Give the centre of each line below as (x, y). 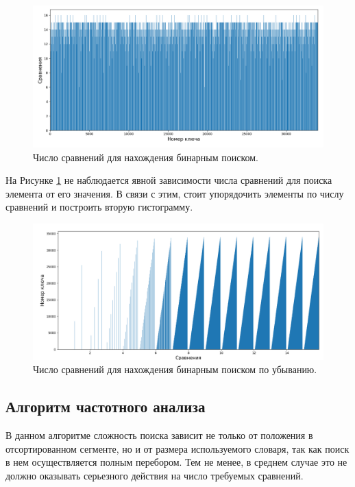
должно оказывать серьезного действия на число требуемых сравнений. (155, 475)
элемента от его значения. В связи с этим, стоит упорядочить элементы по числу (175, 193)
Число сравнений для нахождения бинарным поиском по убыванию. (175, 369)
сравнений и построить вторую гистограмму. (99, 207)
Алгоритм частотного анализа (106, 406)
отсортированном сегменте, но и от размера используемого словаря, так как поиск (177, 448)
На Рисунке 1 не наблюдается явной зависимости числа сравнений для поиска (169, 180)
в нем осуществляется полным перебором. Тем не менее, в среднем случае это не (176, 462)
